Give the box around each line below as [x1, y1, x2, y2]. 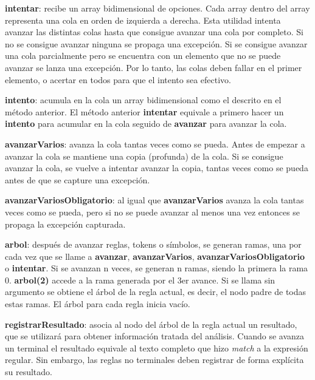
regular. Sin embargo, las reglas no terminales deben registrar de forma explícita [5, 353, 304, 366]
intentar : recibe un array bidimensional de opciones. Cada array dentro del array [5, 2, 310, 14]
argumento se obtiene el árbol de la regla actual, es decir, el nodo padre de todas [5, 285, 306, 298]
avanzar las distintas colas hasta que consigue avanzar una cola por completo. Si [5, 25, 303, 38]
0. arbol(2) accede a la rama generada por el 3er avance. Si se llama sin [5, 273, 275, 286]
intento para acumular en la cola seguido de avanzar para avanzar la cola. [5, 117, 287, 130]
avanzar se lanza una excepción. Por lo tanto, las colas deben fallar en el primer [5, 61, 302, 73]
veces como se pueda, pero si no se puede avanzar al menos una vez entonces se [5, 205, 300, 218]
